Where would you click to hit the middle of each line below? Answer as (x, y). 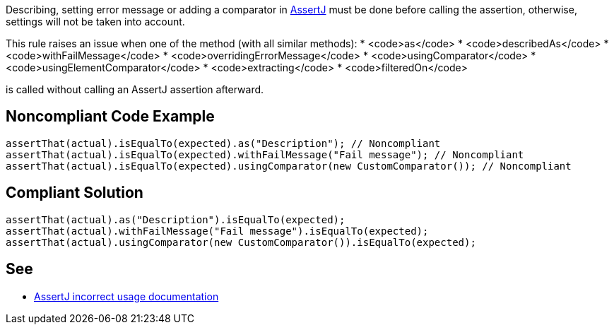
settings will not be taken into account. (95, 22)
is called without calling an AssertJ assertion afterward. (135, 89)
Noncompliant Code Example (110, 117)
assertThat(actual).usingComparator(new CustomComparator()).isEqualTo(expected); (241, 242)
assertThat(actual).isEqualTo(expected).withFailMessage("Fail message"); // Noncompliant (265, 154)
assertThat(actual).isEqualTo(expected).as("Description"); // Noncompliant (223, 143)
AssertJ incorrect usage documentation (126, 296)
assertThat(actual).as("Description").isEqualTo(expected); (176, 219)
